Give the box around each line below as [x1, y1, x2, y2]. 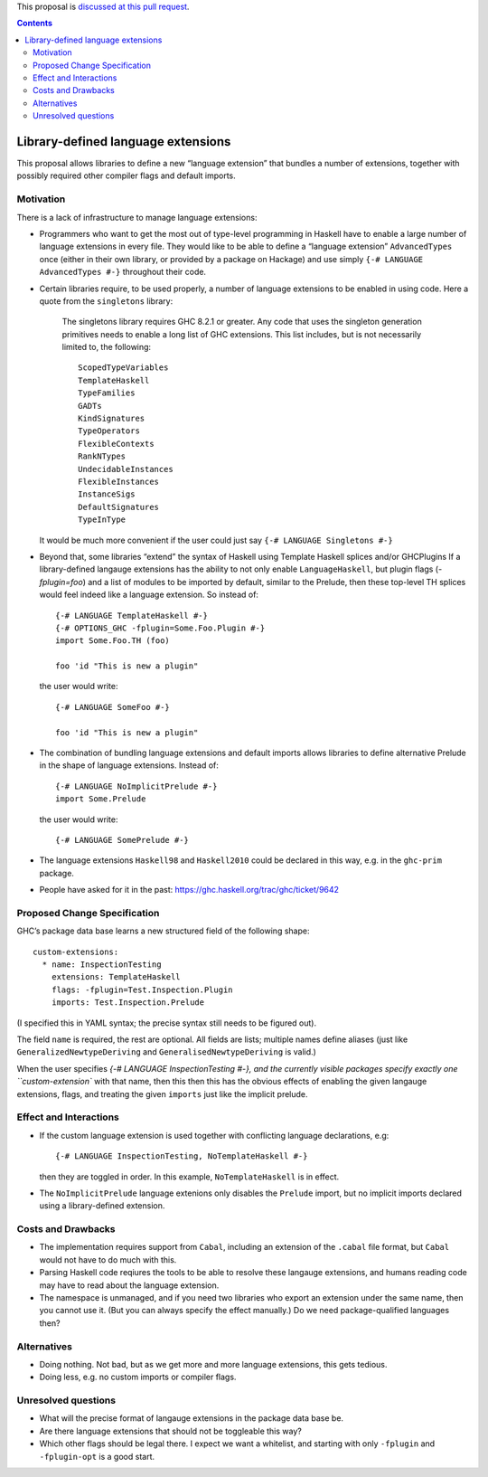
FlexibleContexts [78, 439, 155, 449]
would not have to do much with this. [39, 1254, 177, 1265]
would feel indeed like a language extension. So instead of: [39, 589, 259, 601]
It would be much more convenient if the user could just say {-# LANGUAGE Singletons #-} [39, 535, 393, 545]
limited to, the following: [61, 342, 152, 353]
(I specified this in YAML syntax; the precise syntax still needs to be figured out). [16, 1018, 316, 1028]
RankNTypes [78, 451, 127, 461]
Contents [16, 18, 53, 29]
